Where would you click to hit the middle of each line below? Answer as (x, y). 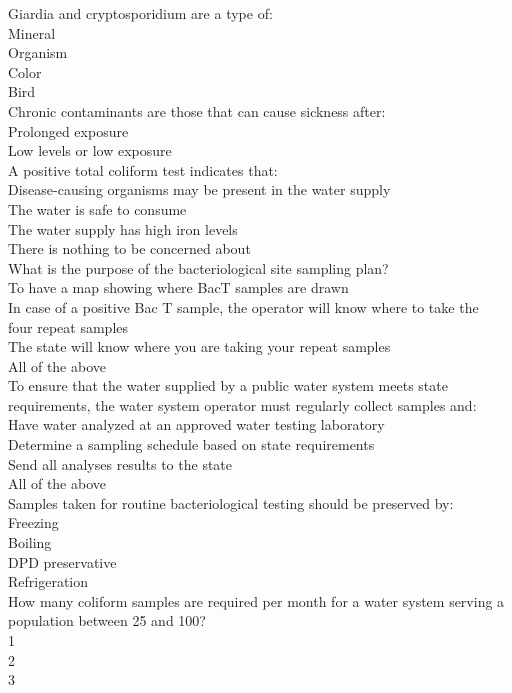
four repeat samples (68, 326)
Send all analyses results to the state (120, 463)
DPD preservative (62, 561)
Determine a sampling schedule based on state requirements (191, 444)
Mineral (32, 32)
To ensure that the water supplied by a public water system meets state (228, 385)
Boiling (30, 542)
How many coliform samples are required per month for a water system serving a (256, 600)
